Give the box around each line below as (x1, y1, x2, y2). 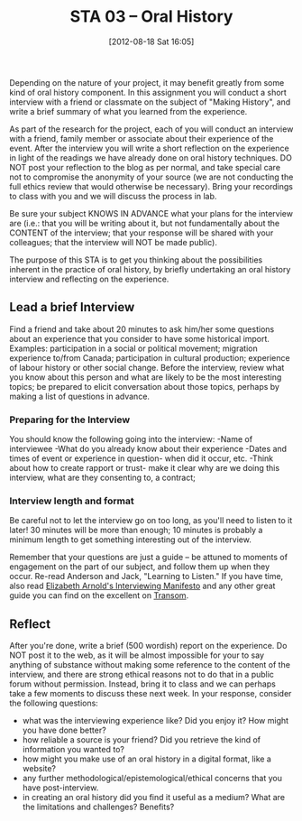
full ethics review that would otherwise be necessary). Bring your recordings (9, 180, 293, 191)
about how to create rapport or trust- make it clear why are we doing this (9, 463, 280, 474)
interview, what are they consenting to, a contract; (9, 472, 197, 484)
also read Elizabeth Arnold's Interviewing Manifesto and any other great (9, 580, 276, 592)
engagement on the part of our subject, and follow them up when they (9, 561, 270, 572)
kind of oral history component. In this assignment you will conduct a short (9, 87, 287, 97)
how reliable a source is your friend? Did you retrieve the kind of (22, 734, 261, 745)
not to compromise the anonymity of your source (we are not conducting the (9, 171, 294, 182)
